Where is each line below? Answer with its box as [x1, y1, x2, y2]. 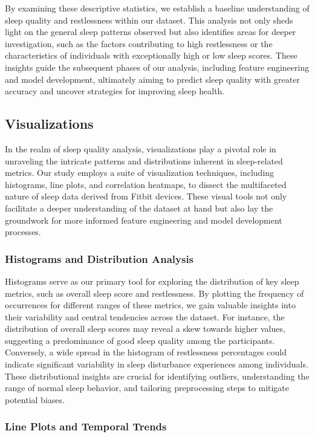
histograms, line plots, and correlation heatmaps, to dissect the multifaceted [5, 178, 287, 190]
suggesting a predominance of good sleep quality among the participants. [5, 334, 275, 346]
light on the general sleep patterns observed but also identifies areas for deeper [5, 25, 296, 38]
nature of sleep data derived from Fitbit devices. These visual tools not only [5, 190, 287, 202]
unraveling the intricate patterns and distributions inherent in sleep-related [5, 154, 283, 167]
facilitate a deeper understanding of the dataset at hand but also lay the [5, 201, 273, 214]
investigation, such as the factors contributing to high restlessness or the [5, 37, 273, 50]
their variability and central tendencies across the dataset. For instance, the [5, 310, 285, 323]
